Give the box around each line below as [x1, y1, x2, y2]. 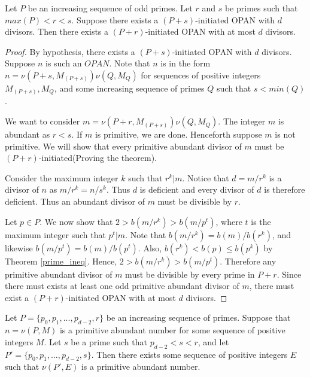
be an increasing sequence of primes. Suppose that [106, 311, 291, 324]
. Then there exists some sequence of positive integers [91, 348, 288, 360]
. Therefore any [220, 254, 276, 267]
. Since [276, 267, 302, 280]
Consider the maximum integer [5, 171, 118, 184]
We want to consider [5, 115, 80, 127]
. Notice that [182, 171, 229, 184]
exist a [5, 291, 29, 303]
